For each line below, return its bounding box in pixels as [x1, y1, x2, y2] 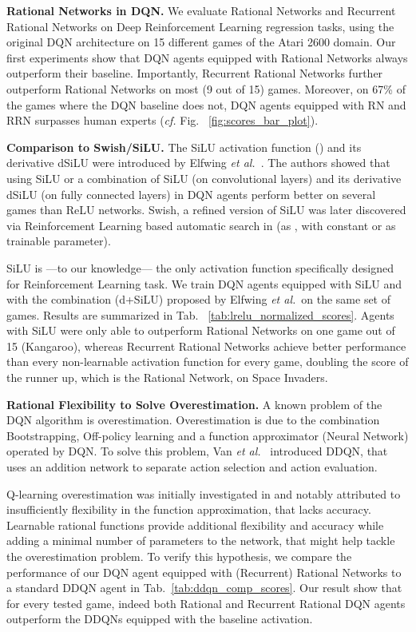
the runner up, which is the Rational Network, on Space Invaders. [6, 369, 328, 386]
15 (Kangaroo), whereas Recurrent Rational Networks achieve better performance [6, 337, 406, 354]
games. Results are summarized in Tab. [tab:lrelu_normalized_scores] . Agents [6, 306, 394, 323]
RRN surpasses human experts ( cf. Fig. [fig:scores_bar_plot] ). [6, 112, 319, 129]
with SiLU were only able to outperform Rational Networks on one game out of [6, 322, 395, 339]
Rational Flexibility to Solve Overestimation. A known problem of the [6, 395, 382, 412]
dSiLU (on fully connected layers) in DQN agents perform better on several [6, 185, 376, 202]
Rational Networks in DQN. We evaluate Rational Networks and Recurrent [6, 2, 396, 18]
